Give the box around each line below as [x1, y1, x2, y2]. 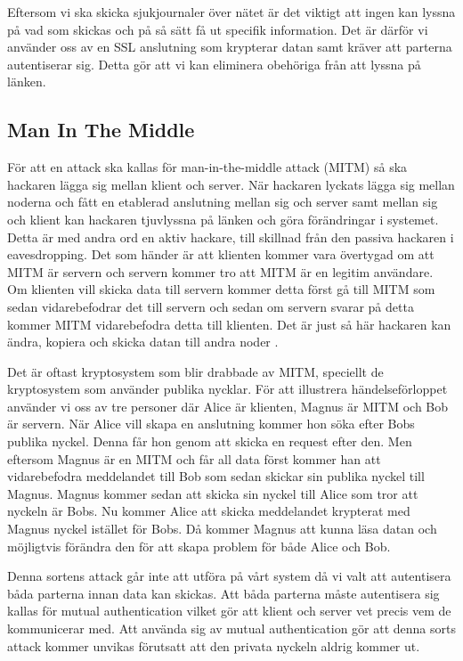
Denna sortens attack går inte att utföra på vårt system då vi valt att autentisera [7, 567, 451, 585]
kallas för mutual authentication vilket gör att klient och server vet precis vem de [7, 601, 451, 620]
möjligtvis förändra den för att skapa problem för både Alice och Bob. [7, 536, 391, 555]
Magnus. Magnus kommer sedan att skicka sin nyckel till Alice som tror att [7, 484, 418, 502]
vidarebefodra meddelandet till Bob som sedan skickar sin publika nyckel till [7, 467, 425, 486]
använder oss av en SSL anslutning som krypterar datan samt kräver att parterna [7, 37, 452, 56]
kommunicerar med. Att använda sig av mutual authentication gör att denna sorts [7, 619, 456, 638]
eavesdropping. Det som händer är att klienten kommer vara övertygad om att [7, 245, 435, 264]
